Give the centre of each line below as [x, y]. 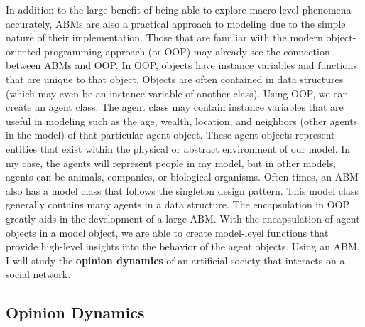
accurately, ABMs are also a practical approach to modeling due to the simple [176, 23]
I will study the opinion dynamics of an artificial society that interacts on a [175, 260]
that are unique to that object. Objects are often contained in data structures [175, 79]
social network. [38, 274]
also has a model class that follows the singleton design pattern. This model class [182, 190]
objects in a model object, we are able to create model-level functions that [167, 232]
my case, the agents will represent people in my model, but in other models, [171, 162]
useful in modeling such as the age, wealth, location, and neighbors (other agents [182, 120]
